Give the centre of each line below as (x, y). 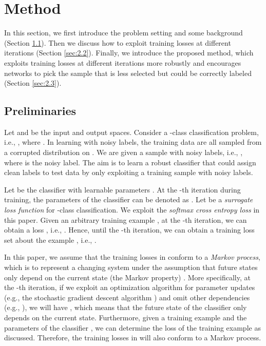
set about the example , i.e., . (50, 239)
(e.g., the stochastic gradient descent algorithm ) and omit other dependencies (127, 297)
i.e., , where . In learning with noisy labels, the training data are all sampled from (133, 142)
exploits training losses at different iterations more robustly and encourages (123, 62)
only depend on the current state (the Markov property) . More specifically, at (127, 277)
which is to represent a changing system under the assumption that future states (131, 267)
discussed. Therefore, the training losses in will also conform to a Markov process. (133, 338)
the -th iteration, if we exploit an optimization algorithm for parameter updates (130, 287)
